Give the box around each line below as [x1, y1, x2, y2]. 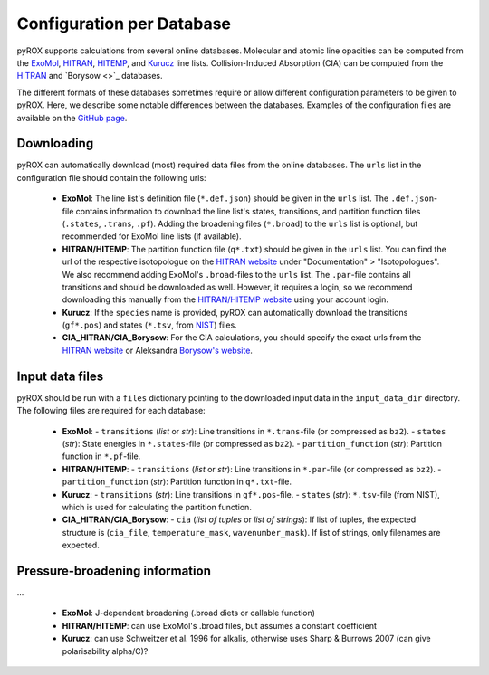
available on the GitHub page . [16, 112, 128, 123]
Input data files [16, 368, 104, 384]
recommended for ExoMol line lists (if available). [62, 231, 242, 242]
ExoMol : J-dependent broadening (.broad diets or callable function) [62, 607, 316, 619]
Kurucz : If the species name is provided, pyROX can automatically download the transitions [62, 307, 408, 318]
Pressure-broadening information [16, 563, 212, 578]
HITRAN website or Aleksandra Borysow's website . [62, 345, 254, 356]
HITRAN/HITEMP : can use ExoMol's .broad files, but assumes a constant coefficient [62, 620, 378, 631]
